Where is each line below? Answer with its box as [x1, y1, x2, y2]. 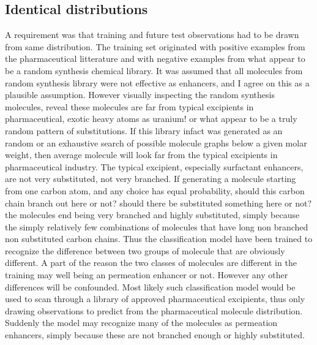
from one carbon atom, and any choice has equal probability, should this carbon [5, 184, 305, 197]
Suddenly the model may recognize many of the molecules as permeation [5, 316, 278, 329]
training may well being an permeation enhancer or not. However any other [5, 268, 288, 281]
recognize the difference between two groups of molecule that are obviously [5, 244, 285, 257]
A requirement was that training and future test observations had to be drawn [5, 28, 299, 41]
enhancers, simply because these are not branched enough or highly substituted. [5, 328, 305, 341]
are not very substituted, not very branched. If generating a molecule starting [5, 172, 296, 185]
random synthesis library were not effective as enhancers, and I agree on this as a [5, 76, 310, 89]
